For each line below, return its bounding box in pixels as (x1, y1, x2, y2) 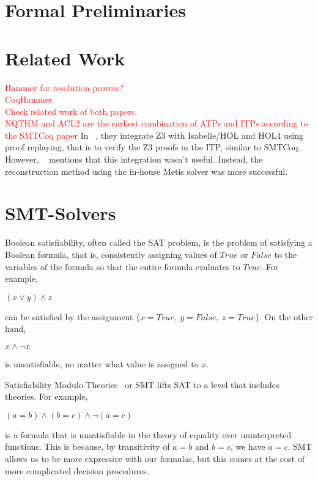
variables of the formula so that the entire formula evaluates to (5, 260, 240, 273)
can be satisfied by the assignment (5, 310, 133, 323)
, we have (230, 440, 265, 453)
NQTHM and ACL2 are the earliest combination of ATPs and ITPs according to (5, 117, 308, 130)
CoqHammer (5, 93, 53, 106)
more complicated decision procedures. (5, 464, 149, 477)
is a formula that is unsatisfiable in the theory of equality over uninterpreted (5, 428, 292, 441)
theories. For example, (5, 390, 88, 403)
